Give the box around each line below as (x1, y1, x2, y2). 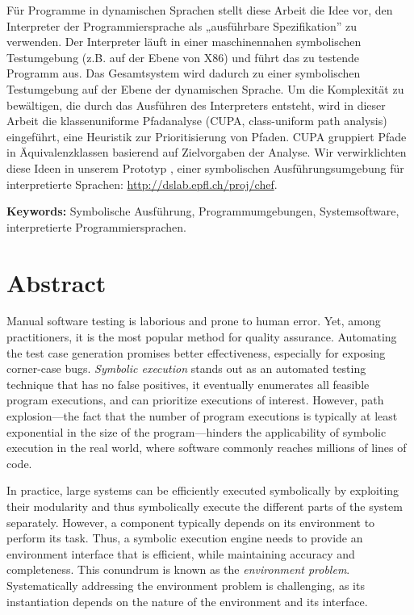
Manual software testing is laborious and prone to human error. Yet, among (6, 312, 381, 329)
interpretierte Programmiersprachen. (6, 218, 187, 235)
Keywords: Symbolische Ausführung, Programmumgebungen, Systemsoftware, (6, 203, 399, 220)
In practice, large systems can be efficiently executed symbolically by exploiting (6, 482, 399, 499)
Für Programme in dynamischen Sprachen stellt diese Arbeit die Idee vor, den (6, 2, 393, 18)
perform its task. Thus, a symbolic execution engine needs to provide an (6, 529, 363, 546)
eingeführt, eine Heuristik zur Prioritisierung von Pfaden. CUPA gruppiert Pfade (6, 128, 407, 144)
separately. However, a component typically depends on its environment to (6, 513, 375, 530)
